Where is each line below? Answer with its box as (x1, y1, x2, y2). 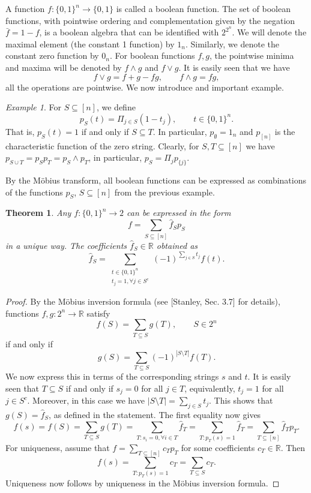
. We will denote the (232, 26, 307, 38)
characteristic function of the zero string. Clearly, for (5, 139, 199, 152)
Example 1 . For (5, 101, 61, 113)
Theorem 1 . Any (5, 206, 71, 219)
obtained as (156, 239, 198, 251)
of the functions (5, 185, 63, 198)
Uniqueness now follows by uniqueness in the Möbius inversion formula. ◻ (5, 477, 280, 489)
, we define (96, 101, 136, 113)
